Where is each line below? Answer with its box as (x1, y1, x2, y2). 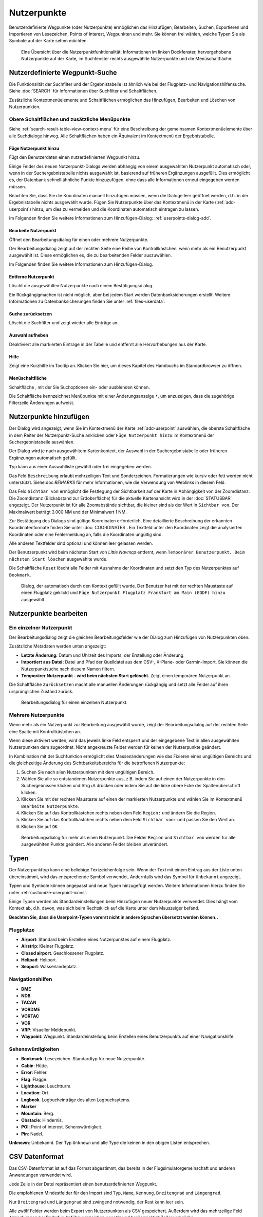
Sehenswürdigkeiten (9, 1046, 59, 1052)
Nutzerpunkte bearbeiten (9, 609, 88, 618)
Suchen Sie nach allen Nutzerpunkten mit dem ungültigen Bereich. (21, 769, 155, 775)
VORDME (21, 1006, 40, 1012)
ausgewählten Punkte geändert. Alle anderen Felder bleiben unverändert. (21, 841, 169, 847)
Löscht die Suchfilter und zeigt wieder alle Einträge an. (9, 320, 119, 326)
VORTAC (21, 1013, 39, 1019)
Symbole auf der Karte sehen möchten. (9, 38, 88, 44)
